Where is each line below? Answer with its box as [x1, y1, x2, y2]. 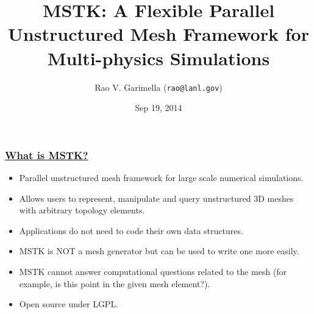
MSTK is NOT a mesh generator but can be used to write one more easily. [19, 244, 299, 257]
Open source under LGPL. [19, 298, 119, 310]
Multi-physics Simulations [47, 45, 270, 70]
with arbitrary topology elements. [19, 204, 145, 216]
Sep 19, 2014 [135, 101, 182, 114]
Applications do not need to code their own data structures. [19, 224, 243, 237]
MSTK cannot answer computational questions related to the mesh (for [19, 265, 287, 278]
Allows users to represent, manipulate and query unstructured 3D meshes [19, 191, 294, 204]
